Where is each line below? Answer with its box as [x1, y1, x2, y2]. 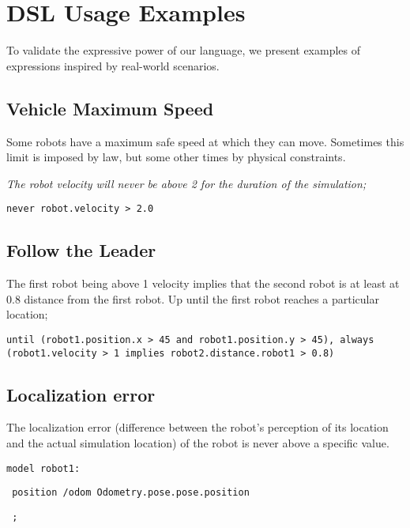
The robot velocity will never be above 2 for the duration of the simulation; [6, 175, 367, 191]
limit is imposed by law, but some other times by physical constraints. [6, 149, 346, 165]
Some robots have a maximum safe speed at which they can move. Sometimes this [6, 133, 404, 149]
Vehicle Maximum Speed [6, 96, 214, 120]
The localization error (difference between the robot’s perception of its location [6, 419, 389, 436]
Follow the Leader [6, 238, 156, 262]
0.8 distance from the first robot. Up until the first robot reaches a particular [6, 290, 379, 307]
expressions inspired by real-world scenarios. [6, 57, 220, 74]
